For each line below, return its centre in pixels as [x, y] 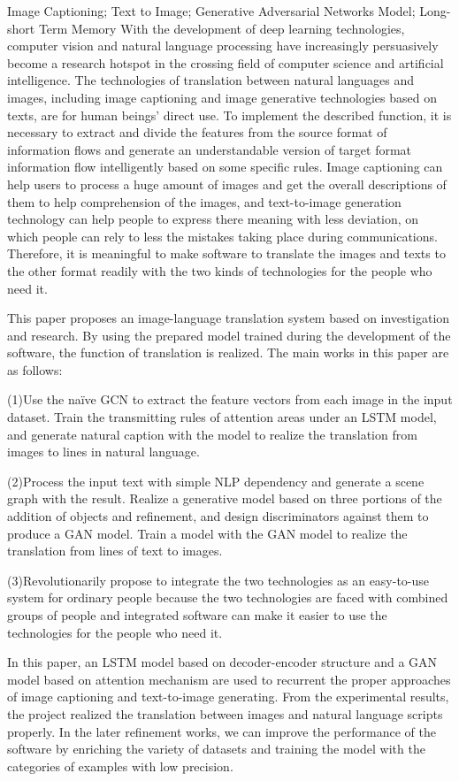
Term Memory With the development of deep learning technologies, [222, 28]
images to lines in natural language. [103, 452]
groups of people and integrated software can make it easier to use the [197, 615]
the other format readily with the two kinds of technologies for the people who [220, 270]
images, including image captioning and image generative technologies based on [222, 97]
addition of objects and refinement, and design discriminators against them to [218, 516]
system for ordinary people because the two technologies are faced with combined [228, 597]
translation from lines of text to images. [115, 551]
